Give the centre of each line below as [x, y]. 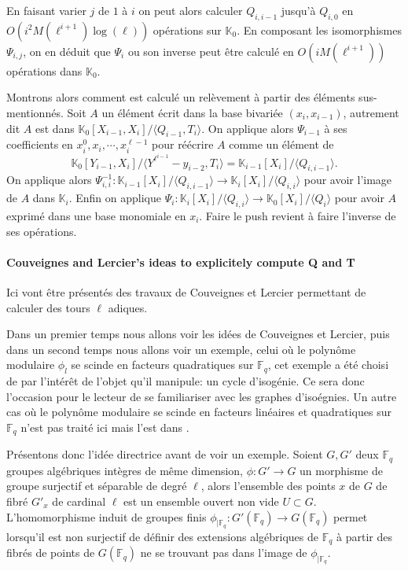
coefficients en [40, 144]
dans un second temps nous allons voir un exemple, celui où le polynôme [181, 349]
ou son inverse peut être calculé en [211, 51]
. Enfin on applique [115, 198]
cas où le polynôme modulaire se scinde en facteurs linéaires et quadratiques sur [199, 412]
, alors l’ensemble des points [268, 486]
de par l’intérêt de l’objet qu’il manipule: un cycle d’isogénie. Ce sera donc [186, 381]
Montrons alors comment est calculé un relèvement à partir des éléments [181, 97]
